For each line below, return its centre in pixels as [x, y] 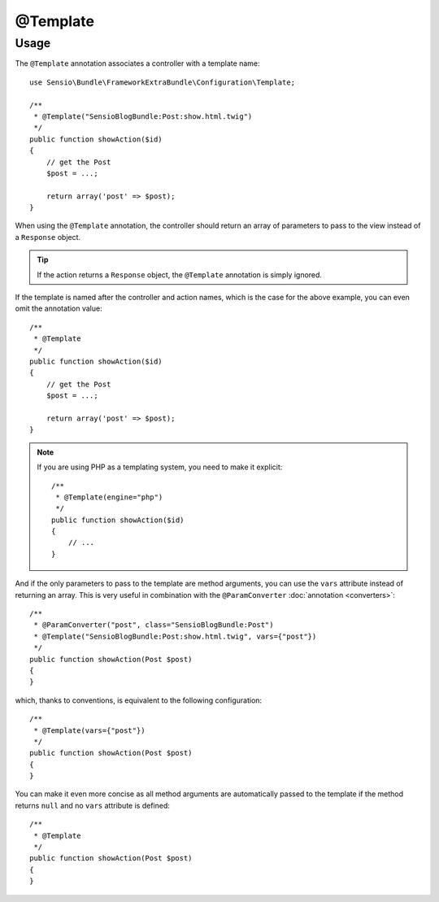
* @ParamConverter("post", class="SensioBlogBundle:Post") [154, 625]
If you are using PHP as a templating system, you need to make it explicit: [160, 467]
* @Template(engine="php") [109, 497]
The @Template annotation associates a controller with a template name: [137, 63]
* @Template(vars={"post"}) [89, 730]
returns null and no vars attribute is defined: [92, 805]
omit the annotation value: [59, 308]
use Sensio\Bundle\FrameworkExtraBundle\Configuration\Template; [163, 82]
